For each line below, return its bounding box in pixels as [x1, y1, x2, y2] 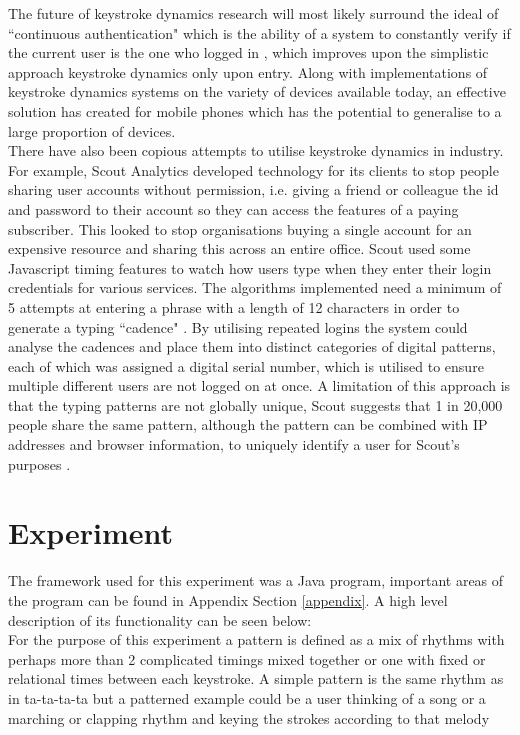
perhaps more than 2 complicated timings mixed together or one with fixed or [8, 648, 486, 669]
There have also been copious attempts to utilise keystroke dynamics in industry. [8, 140, 504, 161]
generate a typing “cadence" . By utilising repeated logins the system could [8, 316, 468, 337]
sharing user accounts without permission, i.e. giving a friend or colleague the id [8, 179, 499, 200]
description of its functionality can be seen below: [8, 609, 312, 630]
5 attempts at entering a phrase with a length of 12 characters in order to [8, 296, 460, 317]
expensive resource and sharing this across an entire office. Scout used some [8, 238, 471, 259]
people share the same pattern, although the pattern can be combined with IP [8, 414, 488, 435]
